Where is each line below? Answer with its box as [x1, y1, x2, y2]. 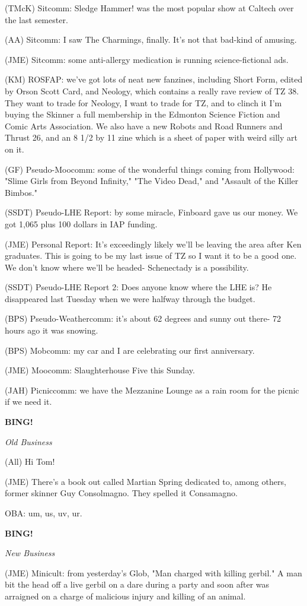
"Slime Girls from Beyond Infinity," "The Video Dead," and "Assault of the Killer [5, 174, 299, 187]
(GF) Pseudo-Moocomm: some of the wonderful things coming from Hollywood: [5, 163, 295, 175]
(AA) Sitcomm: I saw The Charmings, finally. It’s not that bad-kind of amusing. [5, 33, 297, 46]
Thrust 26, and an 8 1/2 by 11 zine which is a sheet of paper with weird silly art [5, 131, 298, 144]
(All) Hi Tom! [5, 455, 55, 468]
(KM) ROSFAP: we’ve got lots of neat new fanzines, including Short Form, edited [5, 73, 303, 85]
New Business [5, 547, 55, 559]
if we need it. [5, 395, 52, 408]
